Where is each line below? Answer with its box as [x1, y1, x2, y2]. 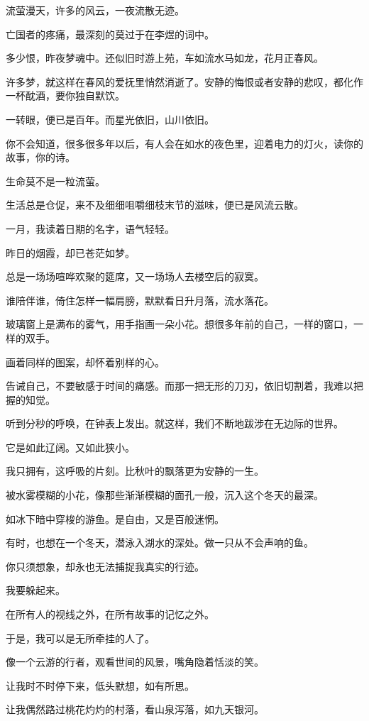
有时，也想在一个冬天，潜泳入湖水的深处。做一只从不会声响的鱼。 [6, 535, 314, 550]
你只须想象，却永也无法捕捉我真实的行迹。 [6, 558, 204, 573]
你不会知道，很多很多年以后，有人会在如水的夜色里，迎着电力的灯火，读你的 [6, 136, 363, 150]
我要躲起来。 [6, 583, 65, 598]
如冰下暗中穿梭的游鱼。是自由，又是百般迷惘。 [6, 511, 224, 526]
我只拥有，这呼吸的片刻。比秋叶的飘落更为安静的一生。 [6, 463, 264, 478]
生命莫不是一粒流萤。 [6, 173, 105, 188]
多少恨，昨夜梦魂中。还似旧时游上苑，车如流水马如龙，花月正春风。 [6, 50, 324, 65]
